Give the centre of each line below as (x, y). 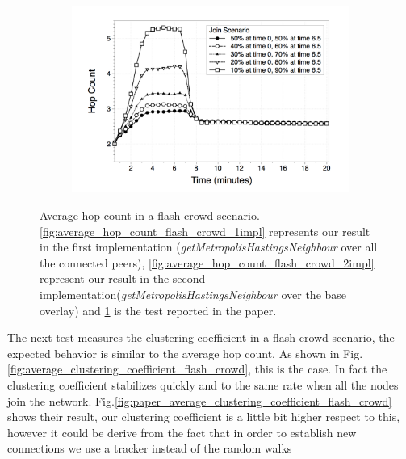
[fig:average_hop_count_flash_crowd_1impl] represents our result (205, 231)
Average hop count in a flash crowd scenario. (150, 215)
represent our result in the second (123, 278)
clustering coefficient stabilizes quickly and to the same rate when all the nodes (203, 384)
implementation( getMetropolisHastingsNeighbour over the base (193, 295)
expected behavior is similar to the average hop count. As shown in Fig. (185, 353)
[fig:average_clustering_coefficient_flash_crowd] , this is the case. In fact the (197, 369)
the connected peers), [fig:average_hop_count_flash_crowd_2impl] (207, 262)
